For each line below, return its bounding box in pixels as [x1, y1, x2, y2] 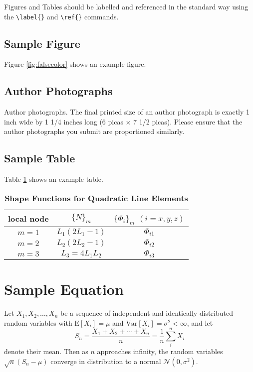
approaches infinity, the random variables [97, 346, 223, 357]
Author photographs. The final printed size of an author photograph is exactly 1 [4, 107, 250, 117]
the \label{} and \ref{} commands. [4, 11, 119, 21]
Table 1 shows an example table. [4, 174, 103, 184]
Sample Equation [4, 279, 124, 299]
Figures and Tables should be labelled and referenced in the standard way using [4, 1, 249, 11]
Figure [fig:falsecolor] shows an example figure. [4, 59, 146, 69]
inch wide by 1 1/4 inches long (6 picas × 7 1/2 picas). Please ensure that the [4, 116, 243, 126]
